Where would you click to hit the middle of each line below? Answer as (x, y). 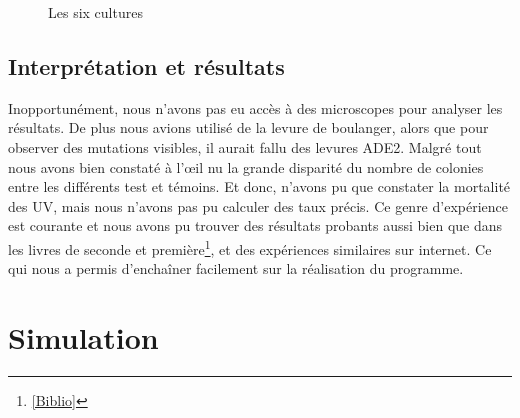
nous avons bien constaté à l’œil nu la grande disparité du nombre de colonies (246, 166)
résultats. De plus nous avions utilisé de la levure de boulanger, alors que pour (248, 127)
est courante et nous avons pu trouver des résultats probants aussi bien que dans (255, 225)
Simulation (83, 336)
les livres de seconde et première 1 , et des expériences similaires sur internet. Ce (250, 247)
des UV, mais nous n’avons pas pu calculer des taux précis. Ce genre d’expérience (258, 205)
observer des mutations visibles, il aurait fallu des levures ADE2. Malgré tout (245, 146)
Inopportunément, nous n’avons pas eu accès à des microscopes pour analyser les (255, 107)
